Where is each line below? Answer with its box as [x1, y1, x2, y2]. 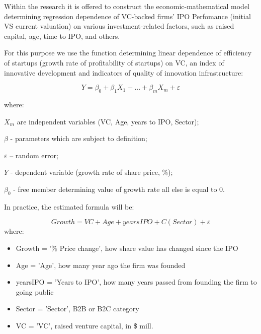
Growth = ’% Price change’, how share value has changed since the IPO [16, 242, 238, 253]
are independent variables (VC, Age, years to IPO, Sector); [17, 116, 199, 126]
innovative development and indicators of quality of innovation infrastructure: [4, 67, 243, 78]
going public [16, 286, 54, 297]
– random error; [10, 150, 58, 160]
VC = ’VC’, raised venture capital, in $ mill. [16, 320, 153, 330]
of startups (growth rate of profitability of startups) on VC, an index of [4, 57, 224, 68]
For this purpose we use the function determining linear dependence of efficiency [4, 47, 252, 58]
